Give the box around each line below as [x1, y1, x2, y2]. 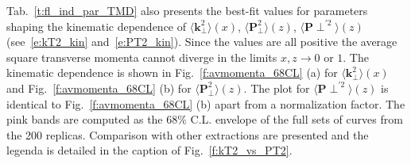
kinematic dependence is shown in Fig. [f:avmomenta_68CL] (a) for [6, 64, 338, 81]
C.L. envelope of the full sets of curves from [190, 111, 403, 128]
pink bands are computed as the [6, 111, 163, 128]
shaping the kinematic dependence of [6, 17, 187, 34]
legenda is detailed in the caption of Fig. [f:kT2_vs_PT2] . [6, 142, 293, 158]
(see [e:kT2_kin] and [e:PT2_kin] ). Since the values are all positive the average [6, 33, 397, 50]
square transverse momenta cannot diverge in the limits [6, 48, 277, 65]
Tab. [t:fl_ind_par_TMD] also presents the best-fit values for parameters [6, 2, 368, 18]
